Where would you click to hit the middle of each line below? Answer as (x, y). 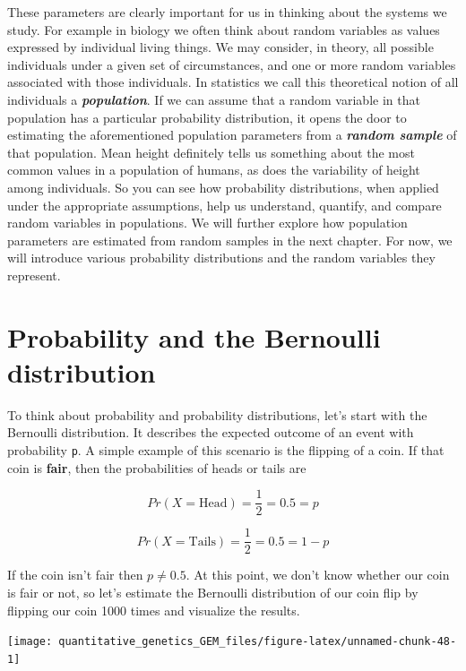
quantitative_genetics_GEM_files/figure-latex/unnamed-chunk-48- (258, 642)
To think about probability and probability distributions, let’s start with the (217, 414)
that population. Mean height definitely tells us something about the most (211, 152)
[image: (30, 642)
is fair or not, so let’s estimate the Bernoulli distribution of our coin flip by (213, 592)
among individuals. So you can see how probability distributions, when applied (223, 187)
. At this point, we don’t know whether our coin (318, 575)
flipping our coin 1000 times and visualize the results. (154, 610)
